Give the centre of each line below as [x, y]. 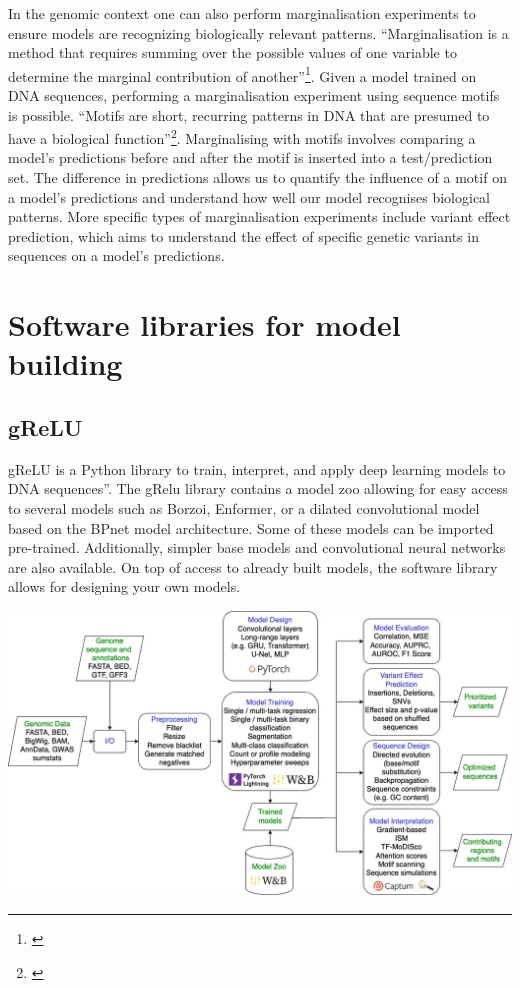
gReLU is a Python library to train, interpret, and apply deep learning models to [257, 468]
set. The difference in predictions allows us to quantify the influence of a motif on [257, 177]
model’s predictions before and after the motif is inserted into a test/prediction [250, 157]
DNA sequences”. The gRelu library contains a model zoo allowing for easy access [258, 488]
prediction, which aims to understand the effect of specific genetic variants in [243, 235]
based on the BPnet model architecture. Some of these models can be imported [251, 527]
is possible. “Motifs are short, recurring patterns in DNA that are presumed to [249, 114]
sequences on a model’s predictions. [116, 255]
